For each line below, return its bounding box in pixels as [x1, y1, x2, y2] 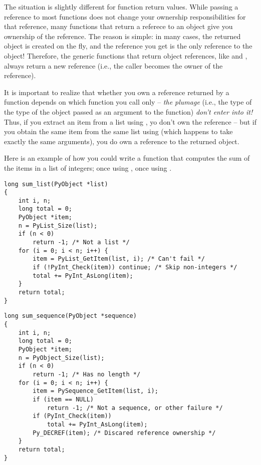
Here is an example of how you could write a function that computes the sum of [4, 153, 250, 163]
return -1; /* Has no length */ [33, 370, 141, 378]
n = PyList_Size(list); [18, 222, 98, 229]
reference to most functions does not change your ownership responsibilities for [4, 11, 246, 22]
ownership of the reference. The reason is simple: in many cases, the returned [4, 31, 241, 41]
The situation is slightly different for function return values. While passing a [4, 2, 238, 12]
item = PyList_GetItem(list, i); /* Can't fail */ [33, 255, 205, 263]
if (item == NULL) [33, 395, 94, 403]
